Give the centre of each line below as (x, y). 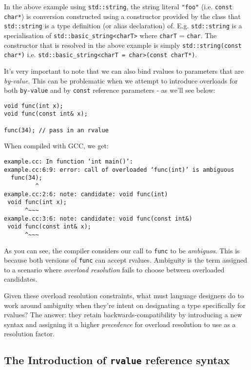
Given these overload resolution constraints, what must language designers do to (124, 296)
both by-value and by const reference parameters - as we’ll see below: (110, 90)
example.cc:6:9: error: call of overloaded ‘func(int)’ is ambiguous (119, 170)
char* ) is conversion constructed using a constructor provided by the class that (122, 16)
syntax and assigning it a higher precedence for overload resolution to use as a (120, 324)
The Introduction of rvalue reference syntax (117, 360)
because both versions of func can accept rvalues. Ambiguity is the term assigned (126, 260)
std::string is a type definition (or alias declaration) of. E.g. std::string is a (123, 26)
